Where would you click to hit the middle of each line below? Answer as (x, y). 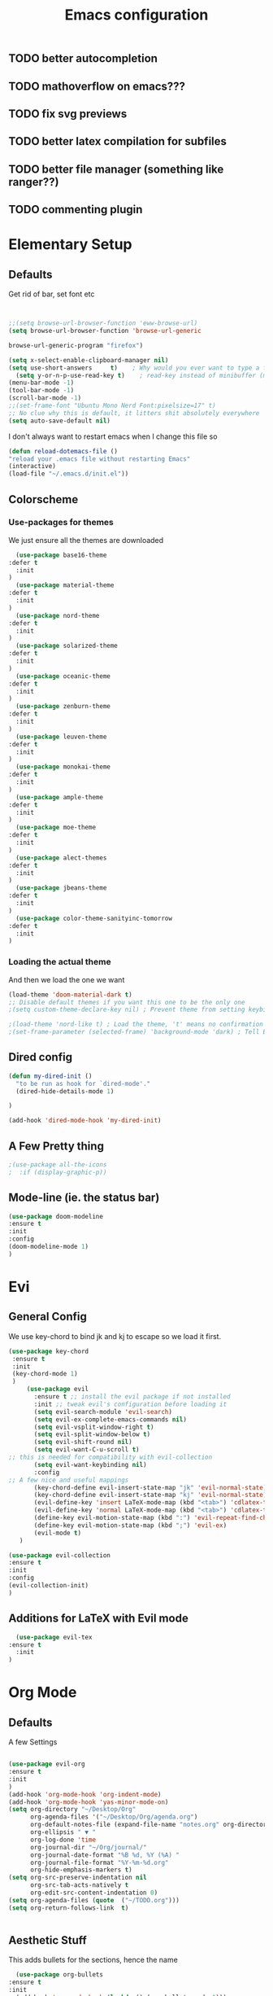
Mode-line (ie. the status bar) (84, 1198)
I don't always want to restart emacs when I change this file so (113, 436)
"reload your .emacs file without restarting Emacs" (100, 459)
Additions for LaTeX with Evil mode (98, 1619)
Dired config (41, 1057)
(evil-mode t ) (58, 1533)
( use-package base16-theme (61, 555)
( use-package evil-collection (60, 1555)
